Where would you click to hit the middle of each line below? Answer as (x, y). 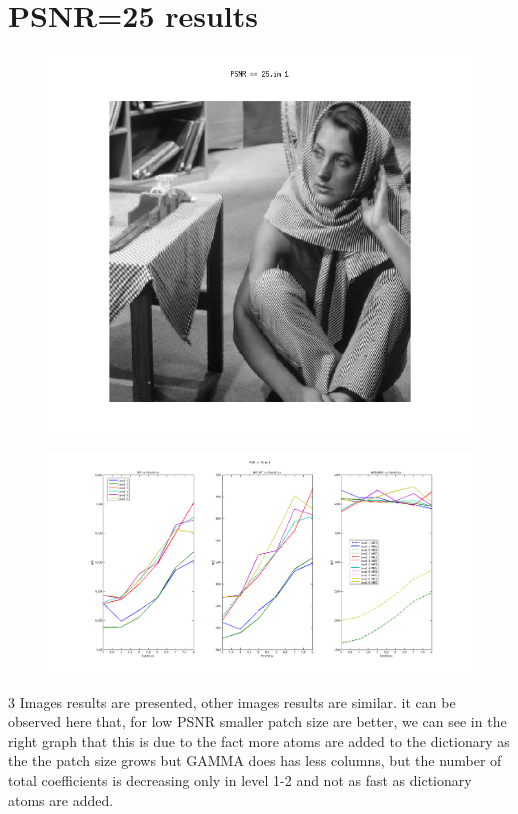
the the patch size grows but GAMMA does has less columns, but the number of (255, 760)
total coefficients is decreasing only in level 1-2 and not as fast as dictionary (240, 780)
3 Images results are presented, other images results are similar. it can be (232, 701)
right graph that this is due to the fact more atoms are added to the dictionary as (259, 740)
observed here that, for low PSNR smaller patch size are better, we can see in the (257, 721)
